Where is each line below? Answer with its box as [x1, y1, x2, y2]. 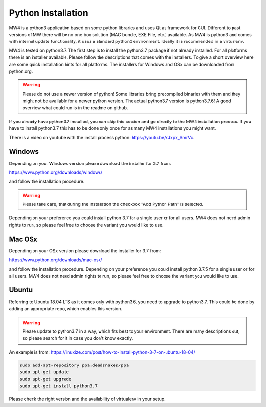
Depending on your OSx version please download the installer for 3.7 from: [9, 247, 161, 254]
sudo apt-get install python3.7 [19, 383, 98, 389]
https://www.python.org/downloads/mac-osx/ [9, 257, 103, 263]
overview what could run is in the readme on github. [22, 105, 128, 111]
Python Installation [9, 7, 88, 18]
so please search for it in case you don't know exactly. [22, 335, 133, 341]
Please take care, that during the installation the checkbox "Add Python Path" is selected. [22, 202, 204, 207]
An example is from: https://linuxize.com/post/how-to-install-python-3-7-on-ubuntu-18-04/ [9, 349, 196, 355]
